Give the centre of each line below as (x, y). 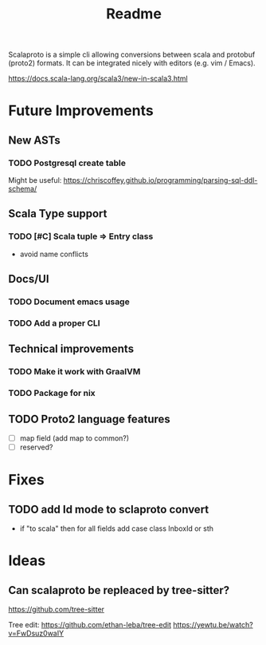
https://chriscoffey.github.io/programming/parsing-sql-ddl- (160, 180)
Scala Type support (58, 214)
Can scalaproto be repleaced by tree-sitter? (119, 590)
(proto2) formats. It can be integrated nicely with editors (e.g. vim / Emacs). (132, 63)
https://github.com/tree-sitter (57, 609)
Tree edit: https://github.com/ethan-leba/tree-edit (90, 625)
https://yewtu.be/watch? (213, 625)
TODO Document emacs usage (69, 302)
